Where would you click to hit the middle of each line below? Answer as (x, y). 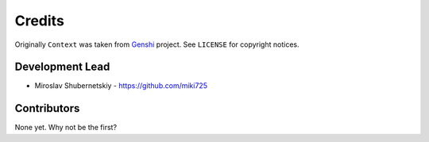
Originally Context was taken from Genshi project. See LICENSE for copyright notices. (157, 44)
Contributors (47, 108)
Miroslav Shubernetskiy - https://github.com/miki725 (121, 86)
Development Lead (62, 67)
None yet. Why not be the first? (66, 128)
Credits (40, 21)
